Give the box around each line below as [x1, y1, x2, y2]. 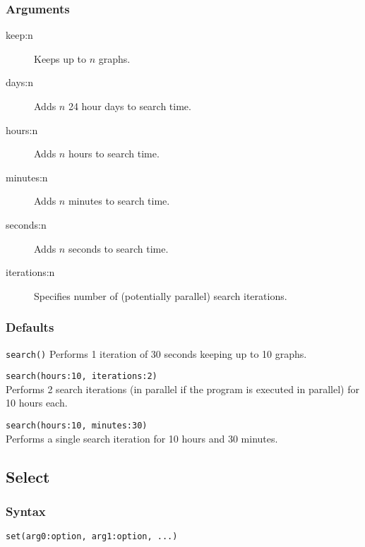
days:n [6, 75, 33, 90]
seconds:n [6, 217, 47, 232]
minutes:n [6, 169, 48, 184]
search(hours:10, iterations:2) [6, 371, 157, 382]
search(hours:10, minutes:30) [6, 421, 148, 431]
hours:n [6, 122, 38, 137]
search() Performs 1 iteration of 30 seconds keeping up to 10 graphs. [6, 346, 307, 361]
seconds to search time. [68, 241, 169, 256]
